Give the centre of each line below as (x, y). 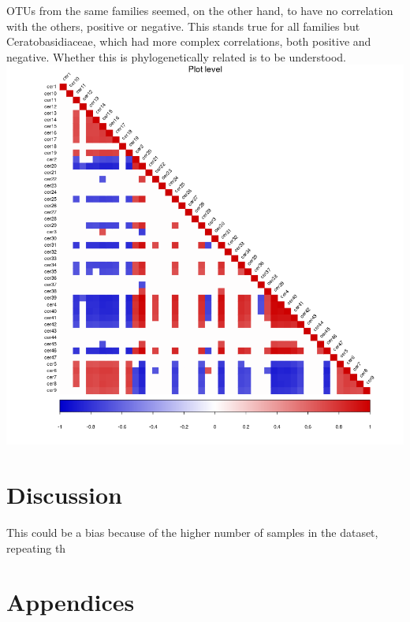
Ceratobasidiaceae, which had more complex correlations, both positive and (189, 41)
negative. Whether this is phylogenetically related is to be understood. (176, 56)
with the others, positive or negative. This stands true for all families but (183, 26)
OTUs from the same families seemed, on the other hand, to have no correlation (200, 10)
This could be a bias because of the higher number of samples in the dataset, (192, 532)
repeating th (36, 548)
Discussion (64, 495)
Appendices (71, 602)
